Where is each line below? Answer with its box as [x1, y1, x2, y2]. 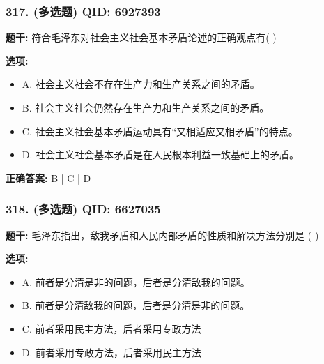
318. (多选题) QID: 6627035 [6, 200, 161, 218]
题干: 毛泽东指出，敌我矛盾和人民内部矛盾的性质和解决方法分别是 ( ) [6, 227, 319, 242]
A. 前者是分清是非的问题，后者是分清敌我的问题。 [22, 274, 250, 289]
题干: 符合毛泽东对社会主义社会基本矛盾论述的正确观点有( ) [6, 30, 277, 45]
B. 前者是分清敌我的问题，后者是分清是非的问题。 [22, 298, 250, 312]
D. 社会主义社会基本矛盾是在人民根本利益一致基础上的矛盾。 [22, 147, 300, 162]
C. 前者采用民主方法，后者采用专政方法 [22, 321, 201, 335]
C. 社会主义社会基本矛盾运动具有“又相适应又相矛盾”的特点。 [22, 123, 298, 138]
